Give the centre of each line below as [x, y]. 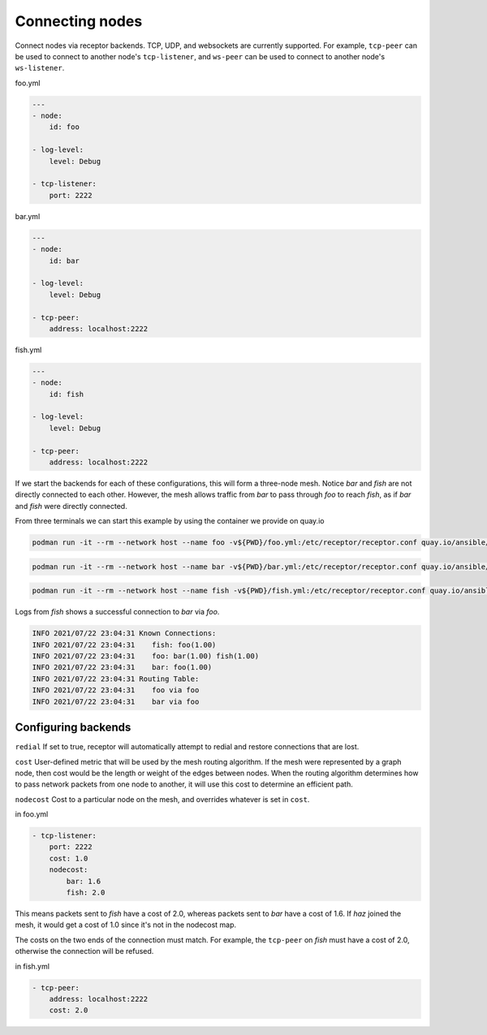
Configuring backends [73, 728]
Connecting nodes [79, 21]
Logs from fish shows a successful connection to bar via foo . [117, 612]
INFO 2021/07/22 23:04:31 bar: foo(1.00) [122, 667]
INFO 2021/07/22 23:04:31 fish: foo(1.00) [124, 645]
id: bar [65, 261]
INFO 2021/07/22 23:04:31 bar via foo [116, 701]
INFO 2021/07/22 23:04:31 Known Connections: [124, 634]
